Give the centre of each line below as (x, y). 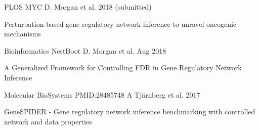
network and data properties (48, 121)
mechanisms (23, 34)
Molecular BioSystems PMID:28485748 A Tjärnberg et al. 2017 (102, 94)
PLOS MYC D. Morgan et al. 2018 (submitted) (78, 7)
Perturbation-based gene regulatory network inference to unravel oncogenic (120, 24)
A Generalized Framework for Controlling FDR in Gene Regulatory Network (123, 68)
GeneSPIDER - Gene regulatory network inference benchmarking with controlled (130, 112)
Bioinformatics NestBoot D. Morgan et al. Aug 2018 (85, 50)
